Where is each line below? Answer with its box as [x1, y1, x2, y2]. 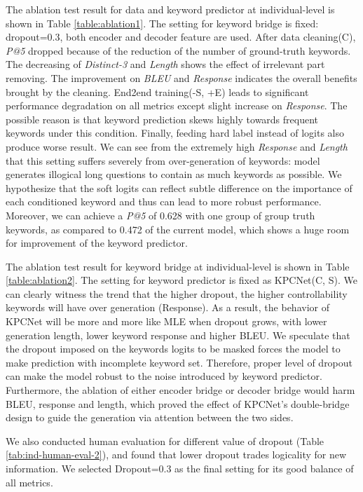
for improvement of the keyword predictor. [6, 235, 188, 250]
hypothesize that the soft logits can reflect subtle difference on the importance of [6, 180, 352, 195]
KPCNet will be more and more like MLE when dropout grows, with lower [6, 314, 327, 329]
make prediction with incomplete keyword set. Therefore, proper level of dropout [6, 355, 353, 369]
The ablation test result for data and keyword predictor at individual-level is [6, 2, 335, 16]
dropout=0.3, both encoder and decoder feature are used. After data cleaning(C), [6, 29, 356, 44]
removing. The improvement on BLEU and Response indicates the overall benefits [6, 70, 357, 85]
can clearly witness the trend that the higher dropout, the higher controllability [6, 286, 348, 301]
